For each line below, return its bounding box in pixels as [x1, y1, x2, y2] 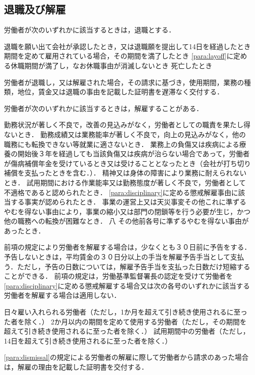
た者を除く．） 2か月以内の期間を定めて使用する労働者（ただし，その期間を [4, 316, 247, 326]
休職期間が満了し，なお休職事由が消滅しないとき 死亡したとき [10, 60, 212, 70]
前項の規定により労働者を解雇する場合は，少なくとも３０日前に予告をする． [4, 242, 251, 252]
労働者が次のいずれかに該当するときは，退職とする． [4, 25, 176, 35]
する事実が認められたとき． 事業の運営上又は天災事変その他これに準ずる [10, 197, 247, 207]
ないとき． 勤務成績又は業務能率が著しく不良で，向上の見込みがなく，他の [4, 129, 246, 139]
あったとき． [4, 225, 45, 235]
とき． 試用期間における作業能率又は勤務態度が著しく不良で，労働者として [4, 177, 246, 187]
